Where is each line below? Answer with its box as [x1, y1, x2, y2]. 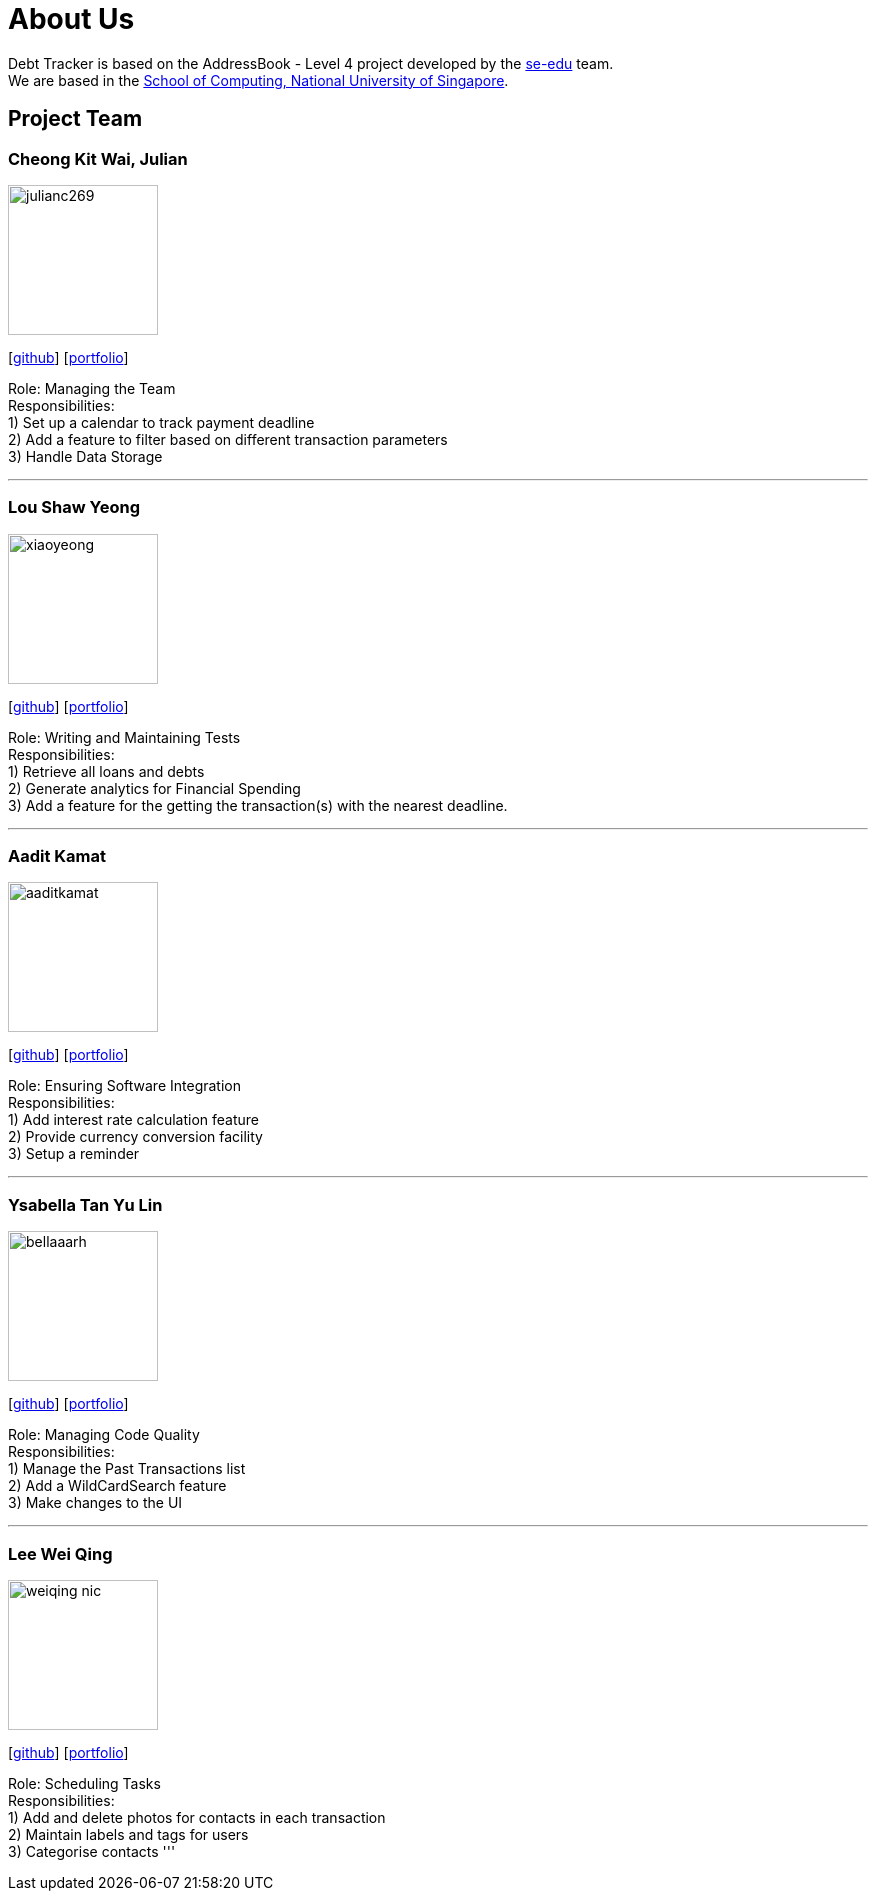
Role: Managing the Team [8, 379, 176, 397]
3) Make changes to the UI [8, 1494, 183, 1512]
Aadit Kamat [8, 846, 107, 867]
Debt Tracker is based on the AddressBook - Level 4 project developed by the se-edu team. [8, 54, 614, 72]
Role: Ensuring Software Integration [8, 1077, 241, 1095]
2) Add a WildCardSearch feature [8, 1477, 227, 1495]
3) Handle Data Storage [8, 447, 163, 465]
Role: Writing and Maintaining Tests [8, 728, 241, 746]
